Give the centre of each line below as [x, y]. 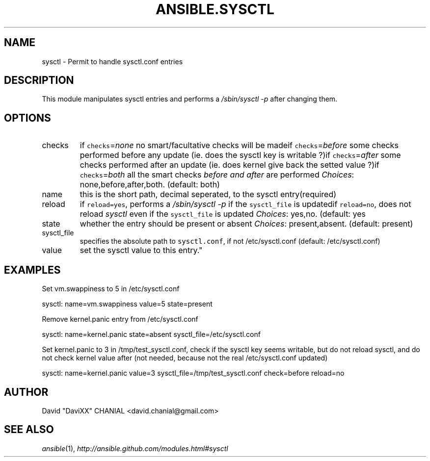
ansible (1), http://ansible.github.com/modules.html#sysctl [135, 448]
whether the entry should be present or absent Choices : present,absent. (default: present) [246, 224]
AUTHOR [26, 392]
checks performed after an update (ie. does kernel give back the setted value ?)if [229, 165]
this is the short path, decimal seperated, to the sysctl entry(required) [208, 194]
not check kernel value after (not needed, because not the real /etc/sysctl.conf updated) [185, 358]
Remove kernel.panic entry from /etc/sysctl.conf [120, 319]
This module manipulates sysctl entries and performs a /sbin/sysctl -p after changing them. [190, 99]
